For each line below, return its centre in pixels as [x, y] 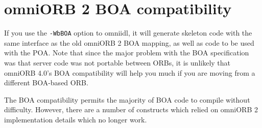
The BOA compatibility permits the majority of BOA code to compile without [127, 99]
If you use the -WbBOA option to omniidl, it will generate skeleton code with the [128, 33]
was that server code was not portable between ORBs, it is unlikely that [117, 62]
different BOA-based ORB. [46, 83]
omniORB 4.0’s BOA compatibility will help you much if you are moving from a [130, 72]
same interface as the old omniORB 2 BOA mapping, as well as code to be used [129, 42]
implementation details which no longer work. [76, 119]
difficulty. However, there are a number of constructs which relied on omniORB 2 [131, 109]
